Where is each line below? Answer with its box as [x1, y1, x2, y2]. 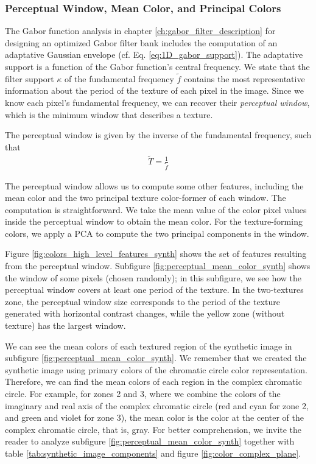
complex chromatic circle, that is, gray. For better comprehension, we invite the [5, 423, 302, 435]
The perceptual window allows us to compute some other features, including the [5, 179, 304, 192]
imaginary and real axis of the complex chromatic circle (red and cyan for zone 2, [5, 399, 309, 412]
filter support [5, 72, 54, 85]
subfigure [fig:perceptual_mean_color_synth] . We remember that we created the [5, 351, 307, 364]
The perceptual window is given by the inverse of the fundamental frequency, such [5, 128, 312, 141]
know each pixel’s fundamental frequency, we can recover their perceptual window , [5, 96, 310, 108]
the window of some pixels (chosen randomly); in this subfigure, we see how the [5, 271, 302, 284]
